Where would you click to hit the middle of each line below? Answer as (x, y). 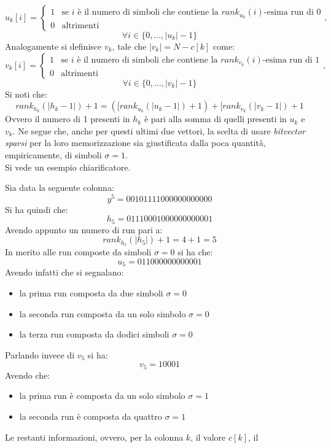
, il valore (208, 437)
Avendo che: (28, 375)
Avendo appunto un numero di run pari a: (84, 229)
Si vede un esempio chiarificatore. (68, 167)
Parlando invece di (40, 354)
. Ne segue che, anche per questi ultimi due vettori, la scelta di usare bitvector (159, 130)
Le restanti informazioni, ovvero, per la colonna (94, 437)
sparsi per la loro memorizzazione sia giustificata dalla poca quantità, (135, 143)
